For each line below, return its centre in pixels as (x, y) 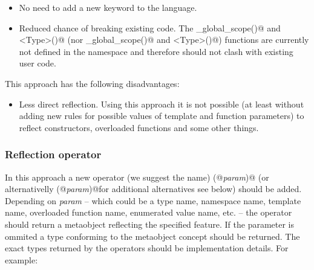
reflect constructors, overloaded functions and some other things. (139, 127)
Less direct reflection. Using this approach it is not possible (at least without (162, 104)
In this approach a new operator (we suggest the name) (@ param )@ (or (137, 177)
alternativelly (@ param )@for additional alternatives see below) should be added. (153, 189)
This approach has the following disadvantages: (92, 83)
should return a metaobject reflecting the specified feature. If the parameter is (150, 224)
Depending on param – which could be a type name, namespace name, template (153, 200)
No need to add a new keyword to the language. (108, 7)
